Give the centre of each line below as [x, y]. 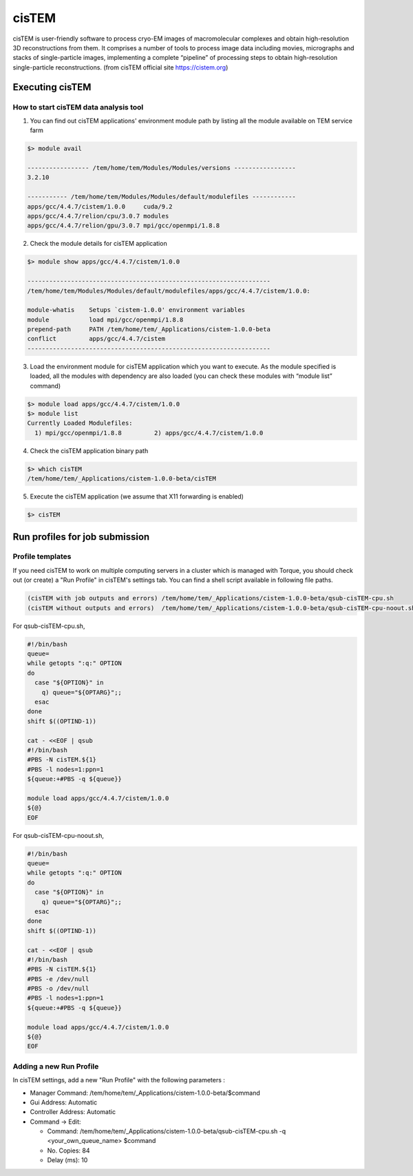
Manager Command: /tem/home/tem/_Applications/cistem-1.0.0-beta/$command [145, 1093]
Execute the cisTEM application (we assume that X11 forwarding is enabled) [137, 496]
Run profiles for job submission [81, 537]
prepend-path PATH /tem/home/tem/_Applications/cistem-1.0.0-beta [149, 329]
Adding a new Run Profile [56, 1066]
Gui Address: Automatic [64, 1102]
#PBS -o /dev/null [58, 989]
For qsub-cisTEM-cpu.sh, [49, 626]
